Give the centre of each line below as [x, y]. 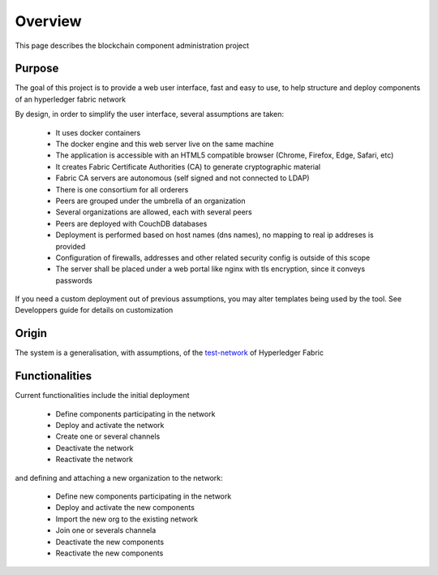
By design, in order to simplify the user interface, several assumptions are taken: [149, 115]
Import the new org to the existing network [127, 519]
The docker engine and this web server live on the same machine [165, 144]
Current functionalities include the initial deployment [102, 396]
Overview [48, 21]
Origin [31, 333]
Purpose [37, 69]
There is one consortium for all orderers [122, 189]
